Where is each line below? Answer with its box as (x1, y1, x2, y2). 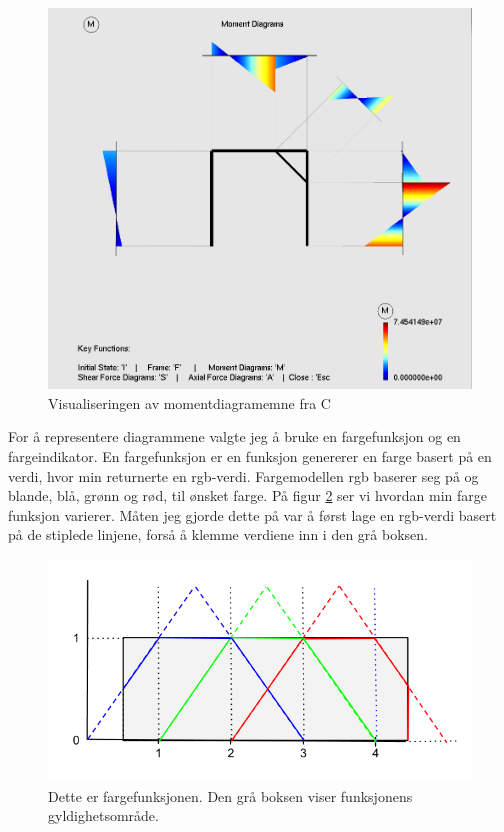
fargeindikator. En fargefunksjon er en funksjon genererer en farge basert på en (8, 445, 492, 466)
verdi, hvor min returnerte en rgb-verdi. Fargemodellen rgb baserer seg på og (8, 465, 479, 486)
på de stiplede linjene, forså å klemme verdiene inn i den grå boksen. (8, 524, 428, 545)
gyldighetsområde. (48, 805, 159, 826)
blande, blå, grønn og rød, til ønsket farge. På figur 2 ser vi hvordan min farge (8, 485, 488, 506)
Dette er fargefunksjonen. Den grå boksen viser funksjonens (48, 785, 413, 806)
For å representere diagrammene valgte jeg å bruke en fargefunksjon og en (8, 426, 461, 447)
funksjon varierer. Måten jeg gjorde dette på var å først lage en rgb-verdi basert (8, 504, 497, 525)
